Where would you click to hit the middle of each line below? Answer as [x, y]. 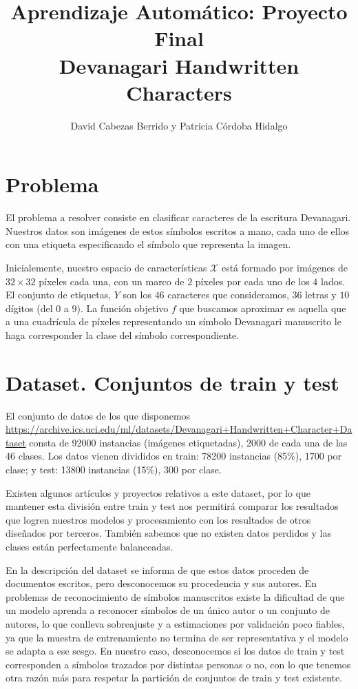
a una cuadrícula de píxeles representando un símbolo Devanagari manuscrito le [173, 321]
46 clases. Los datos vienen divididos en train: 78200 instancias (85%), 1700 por [174, 456]
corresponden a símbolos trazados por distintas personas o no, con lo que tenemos [178, 664]
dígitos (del [29, 308]
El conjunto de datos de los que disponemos [98, 415]
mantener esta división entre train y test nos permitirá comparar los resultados [172, 506]
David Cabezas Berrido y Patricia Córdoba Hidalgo [179, 125]
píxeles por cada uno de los [252, 281]
